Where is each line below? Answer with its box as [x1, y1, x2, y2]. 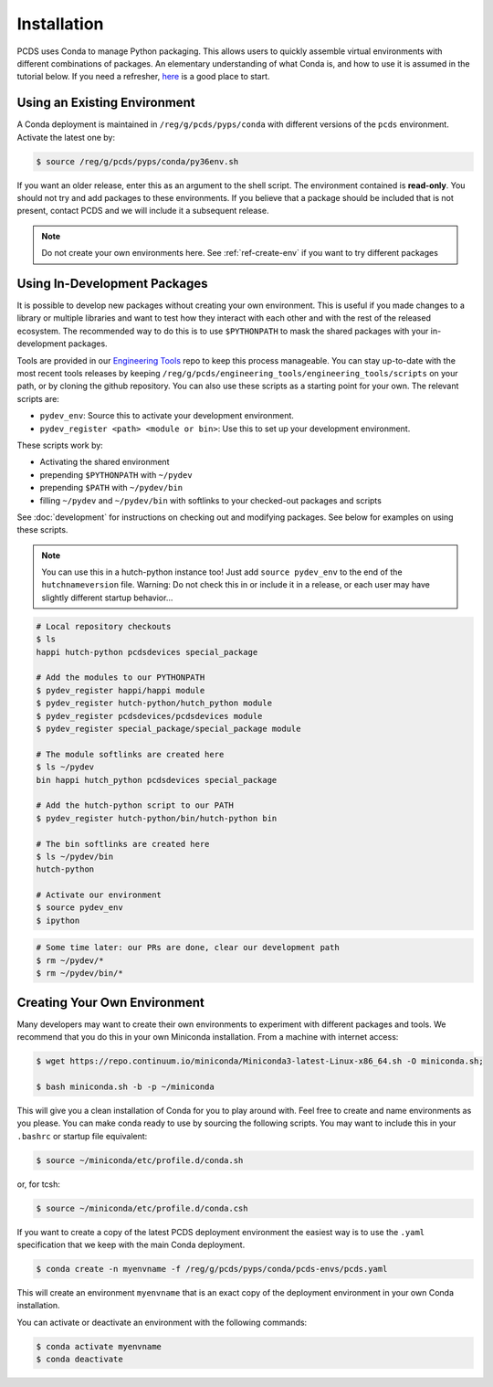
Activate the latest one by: [16, 132, 116, 143]
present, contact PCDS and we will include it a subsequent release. [16, 206, 269, 217]
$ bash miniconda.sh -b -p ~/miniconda [36, 1081, 215, 1092]
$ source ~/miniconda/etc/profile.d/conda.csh [36, 1202, 248, 1213]
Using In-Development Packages [16, 275, 208, 291]
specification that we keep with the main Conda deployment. [16, 1239, 246, 1250]
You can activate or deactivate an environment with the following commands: [16, 1317, 308, 1328]
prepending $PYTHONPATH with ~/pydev [39, 469, 193, 480]
